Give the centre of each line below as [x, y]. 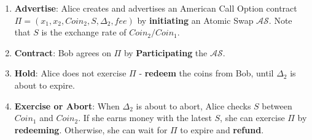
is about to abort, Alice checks [193, 105]
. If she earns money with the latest [145, 118]
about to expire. [45, 85]
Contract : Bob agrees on [63, 52]
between [277, 105]
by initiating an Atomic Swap [195, 20]
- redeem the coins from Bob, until [206, 73]
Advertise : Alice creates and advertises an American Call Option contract [156, 8]
